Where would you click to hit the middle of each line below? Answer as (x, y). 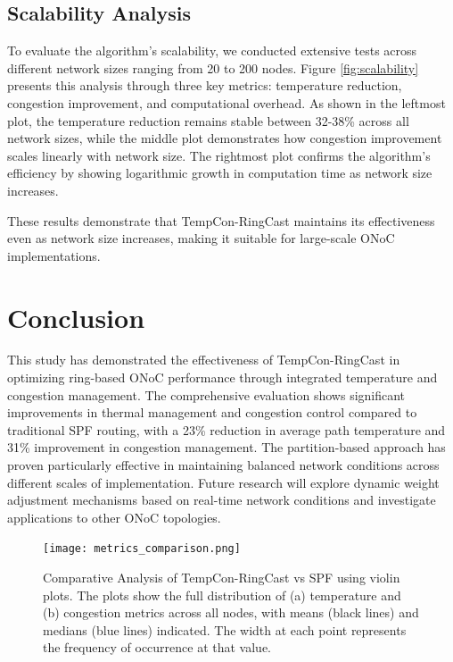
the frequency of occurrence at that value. (157, 647)
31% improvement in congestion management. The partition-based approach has (226, 447)
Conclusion (76, 317)
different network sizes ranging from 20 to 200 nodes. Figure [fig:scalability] (213, 67)
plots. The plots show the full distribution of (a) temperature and (222, 595)
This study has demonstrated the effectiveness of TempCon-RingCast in (204, 360)
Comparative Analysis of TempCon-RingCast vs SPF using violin (222, 578)
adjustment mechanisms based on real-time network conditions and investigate (222, 500)
